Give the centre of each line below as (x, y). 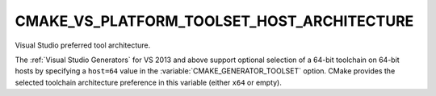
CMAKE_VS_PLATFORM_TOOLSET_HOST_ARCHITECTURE (214, 21)
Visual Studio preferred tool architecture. (83, 45)
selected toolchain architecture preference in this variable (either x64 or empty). (149, 82)
